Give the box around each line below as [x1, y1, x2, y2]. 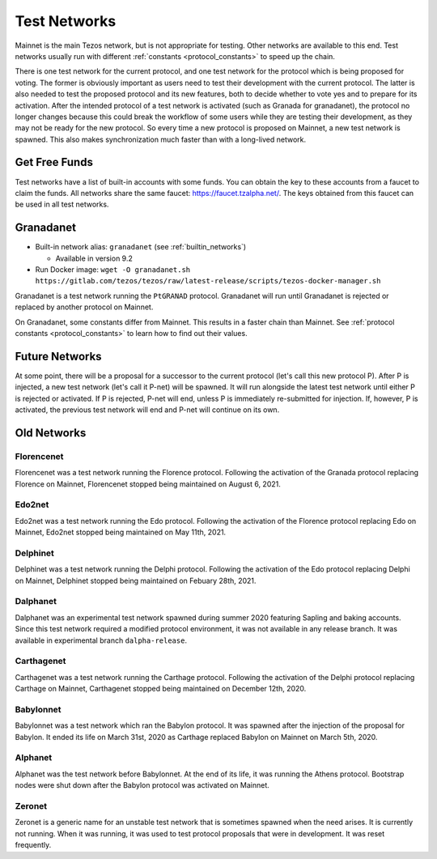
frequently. [15, 840, 52, 850]
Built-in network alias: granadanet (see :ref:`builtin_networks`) [35, 242, 247, 252]
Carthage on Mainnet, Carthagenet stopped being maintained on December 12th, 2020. [15, 684, 307, 694]
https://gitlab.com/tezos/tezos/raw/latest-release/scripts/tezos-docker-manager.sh [35, 276, 381, 286]
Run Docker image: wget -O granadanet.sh [35, 265, 190, 274]
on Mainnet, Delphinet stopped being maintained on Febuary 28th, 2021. [15, 576, 257, 585]
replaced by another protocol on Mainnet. [15, 302, 154, 312]
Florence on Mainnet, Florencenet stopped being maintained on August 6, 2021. [15, 478, 281, 489]
